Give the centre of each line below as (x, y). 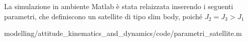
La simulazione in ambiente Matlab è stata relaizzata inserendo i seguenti (119, 6)
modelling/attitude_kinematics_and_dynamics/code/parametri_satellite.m (123, 33)
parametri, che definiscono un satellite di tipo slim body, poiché (103, 16)
